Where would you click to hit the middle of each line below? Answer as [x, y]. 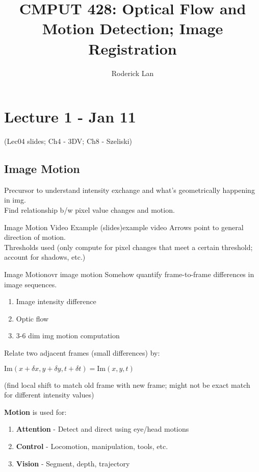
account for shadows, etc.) [45, 257]
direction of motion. [35, 237]
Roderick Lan [133, 73]
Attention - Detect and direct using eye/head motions [102, 429]
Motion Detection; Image [133, 28]
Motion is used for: [35, 412]
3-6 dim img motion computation [68, 336]
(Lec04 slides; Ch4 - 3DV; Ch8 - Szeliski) [68, 141]
